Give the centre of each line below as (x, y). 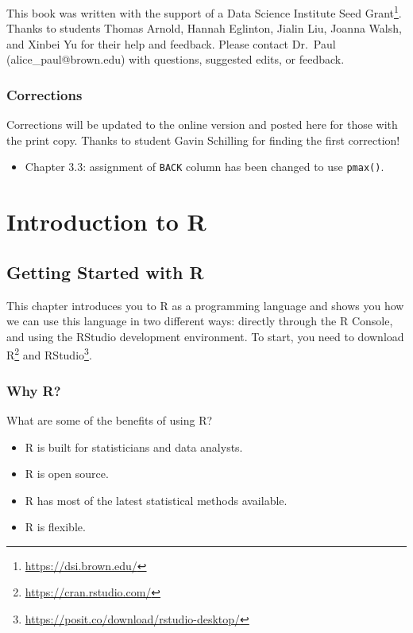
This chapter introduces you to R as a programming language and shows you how (205, 305)
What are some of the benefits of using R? (110, 419)
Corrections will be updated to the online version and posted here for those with (202, 124)
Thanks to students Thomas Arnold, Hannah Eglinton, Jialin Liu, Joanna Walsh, (204, 28)
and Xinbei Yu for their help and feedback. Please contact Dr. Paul (171, 43)
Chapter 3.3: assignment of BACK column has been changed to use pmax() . (205, 167)
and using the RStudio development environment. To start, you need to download (205, 336)
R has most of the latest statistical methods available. (156, 500)
